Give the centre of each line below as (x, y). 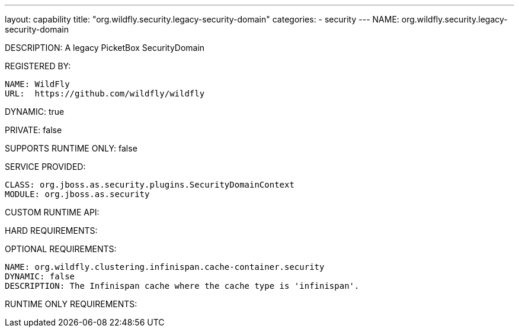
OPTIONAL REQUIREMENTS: (61, 249)
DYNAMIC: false (40, 276)
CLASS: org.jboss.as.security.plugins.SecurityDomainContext (150, 185)
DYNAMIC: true (35, 112)
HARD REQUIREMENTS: (51, 231)
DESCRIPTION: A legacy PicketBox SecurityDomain (105, 48)
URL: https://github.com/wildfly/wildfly (105, 94)
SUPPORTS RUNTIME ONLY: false (71, 148)
